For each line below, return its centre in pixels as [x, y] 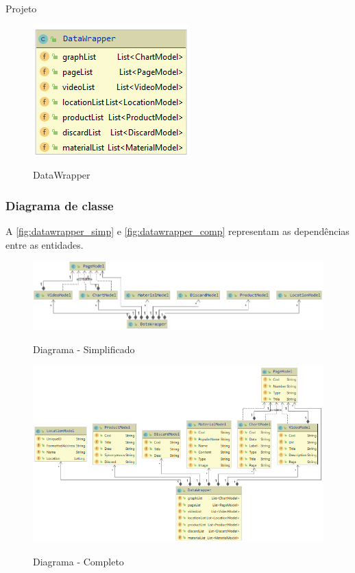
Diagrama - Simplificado [84, 349]
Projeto [21, 8]
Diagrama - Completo [78, 561]
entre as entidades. [45, 244]
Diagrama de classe [60, 205]
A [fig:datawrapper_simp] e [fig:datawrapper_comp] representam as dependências [177, 231]
